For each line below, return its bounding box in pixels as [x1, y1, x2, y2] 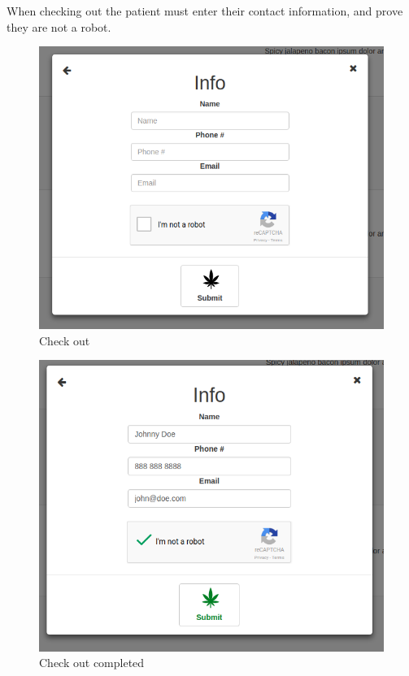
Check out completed [39, 654, 145, 671]
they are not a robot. [7, 18, 111, 35]
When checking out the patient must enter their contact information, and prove [7, 2, 403, 19]
